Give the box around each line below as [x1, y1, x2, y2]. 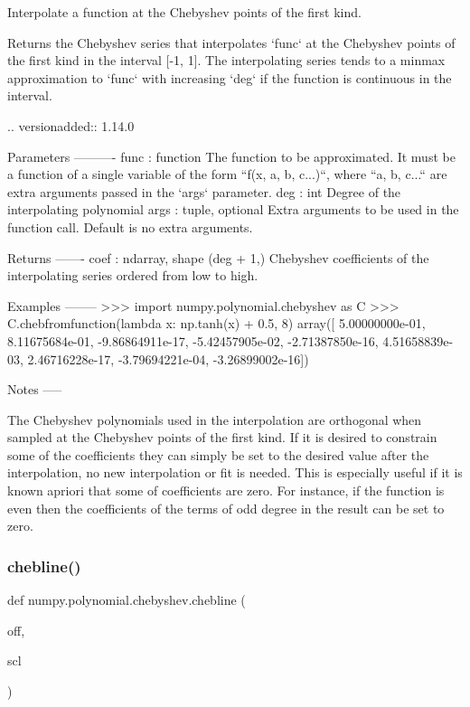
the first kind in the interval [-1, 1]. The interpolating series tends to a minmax [7, 51, 446, 70]
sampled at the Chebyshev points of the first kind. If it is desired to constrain [7, 428, 437, 447]
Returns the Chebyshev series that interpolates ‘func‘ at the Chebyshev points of [7, 33, 456, 52]
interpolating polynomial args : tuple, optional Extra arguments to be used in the [7, 200, 459, 219]
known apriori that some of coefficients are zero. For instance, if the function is [7, 481, 445, 500]
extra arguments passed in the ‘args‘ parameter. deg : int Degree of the [7, 182, 401, 201]
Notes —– [7, 380, 62, 399]
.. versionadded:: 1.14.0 [7, 116, 135, 135]
